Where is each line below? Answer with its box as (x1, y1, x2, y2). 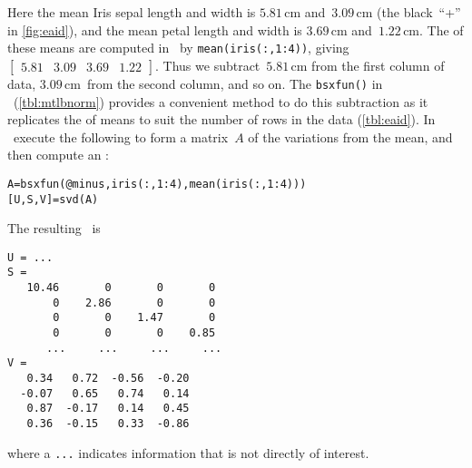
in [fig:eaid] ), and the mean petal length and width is (7, 20, 302, 39)
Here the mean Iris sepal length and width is (7, 3, 256, 21)
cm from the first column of (290, 55, 445, 74)
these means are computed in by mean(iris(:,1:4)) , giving (7, 38, 349, 57)
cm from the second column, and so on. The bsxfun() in (64, 73, 383, 93)
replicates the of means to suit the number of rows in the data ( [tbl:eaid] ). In (7, 110, 436, 129)
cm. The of (403, 20, 464, 39)
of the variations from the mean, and (248, 127, 453, 146)
